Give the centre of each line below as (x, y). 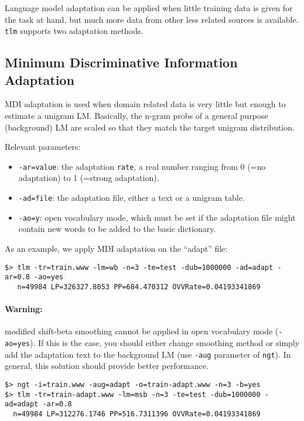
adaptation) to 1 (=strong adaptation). (89, 178)
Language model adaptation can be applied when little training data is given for (149, 8)
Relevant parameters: (43, 147)
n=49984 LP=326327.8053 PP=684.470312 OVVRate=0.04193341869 (139, 287)
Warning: (24, 309)
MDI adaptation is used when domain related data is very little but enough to (145, 104)
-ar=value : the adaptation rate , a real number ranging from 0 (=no (142, 166)
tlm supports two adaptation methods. (74, 31)
